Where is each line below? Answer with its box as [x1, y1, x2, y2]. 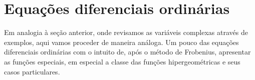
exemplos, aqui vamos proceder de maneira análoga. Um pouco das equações [4, 36, 239, 47]
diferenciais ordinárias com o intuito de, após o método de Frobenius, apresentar [4, 46, 251, 57]
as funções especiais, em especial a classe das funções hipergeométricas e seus [4, 56, 240, 66]
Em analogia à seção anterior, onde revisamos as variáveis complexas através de [4, 27, 248, 37]
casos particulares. [4, 66, 60, 76]
